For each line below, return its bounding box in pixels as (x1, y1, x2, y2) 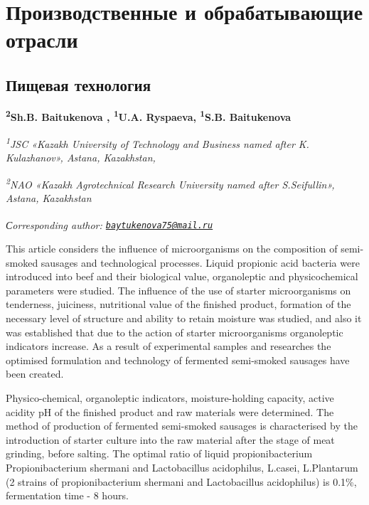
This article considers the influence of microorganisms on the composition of (6, 241, 338, 256)
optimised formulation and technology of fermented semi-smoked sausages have (6, 352, 350, 367)
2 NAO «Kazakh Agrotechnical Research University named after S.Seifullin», (6, 174, 335, 191)
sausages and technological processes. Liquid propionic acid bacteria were (41, 255, 360, 270)
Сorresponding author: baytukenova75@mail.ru (6, 217, 213, 232)
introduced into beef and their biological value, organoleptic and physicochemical (6, 269, 358, 284)
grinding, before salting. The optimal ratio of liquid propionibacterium (6, 446, 313, 461)
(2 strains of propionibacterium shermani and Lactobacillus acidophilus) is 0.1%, (6, 474, 357, 489)
